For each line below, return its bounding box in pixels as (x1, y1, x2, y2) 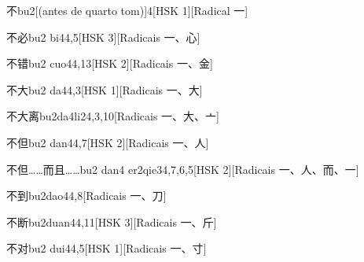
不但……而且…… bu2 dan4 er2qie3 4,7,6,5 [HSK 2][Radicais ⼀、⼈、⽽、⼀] (6, 161, 359, 177)
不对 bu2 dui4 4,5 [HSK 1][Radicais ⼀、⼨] (6, 240, 207, 256)
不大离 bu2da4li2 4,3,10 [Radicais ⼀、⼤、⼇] (6, 108, 219, 124)
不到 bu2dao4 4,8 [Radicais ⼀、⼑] (6, 187, 167, 204)
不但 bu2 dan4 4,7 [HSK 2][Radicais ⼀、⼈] (6, 134, 209, 150)
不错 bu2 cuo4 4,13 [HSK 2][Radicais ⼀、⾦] (6, 55, 213, 72)
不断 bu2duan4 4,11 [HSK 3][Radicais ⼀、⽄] (6, 213, 217, 230)
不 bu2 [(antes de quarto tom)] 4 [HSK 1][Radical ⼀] (6, 2, 248, 18)
